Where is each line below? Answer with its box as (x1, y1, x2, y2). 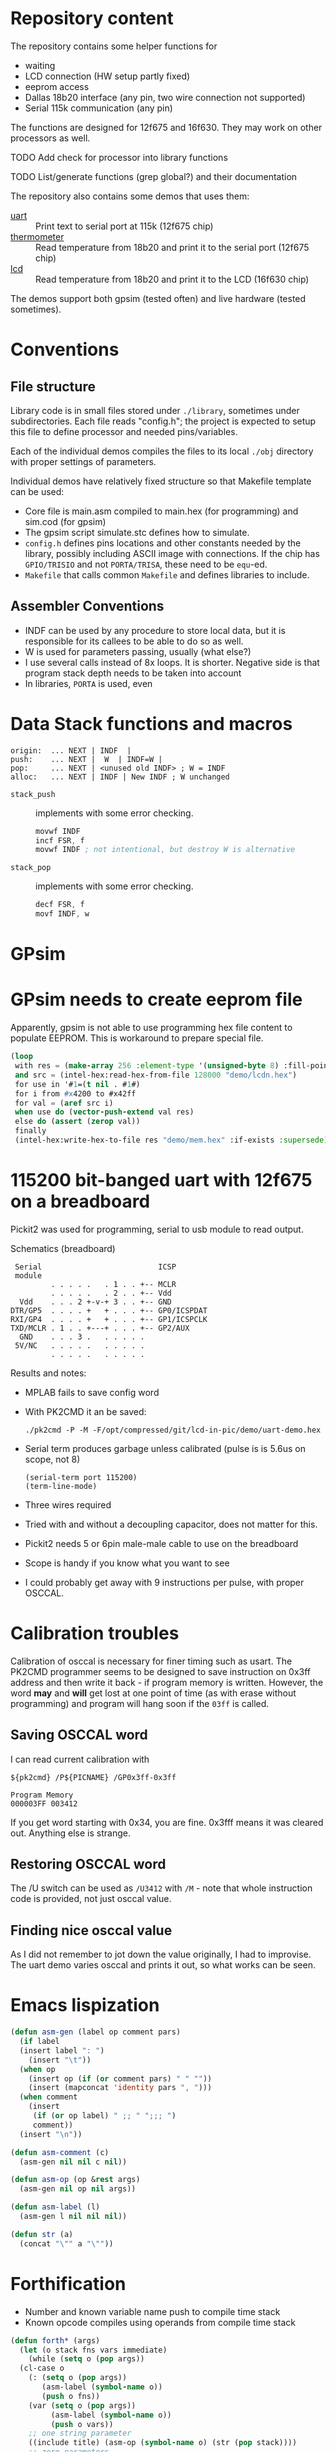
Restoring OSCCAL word (10, 1856, 167, 1873)
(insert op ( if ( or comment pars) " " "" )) (28, 2073, 213, 2084)
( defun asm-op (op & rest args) (10, 2175, 141, 2185)
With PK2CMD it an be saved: (24, 1405, 147, 1417)
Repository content (10, 7, 174, 30)
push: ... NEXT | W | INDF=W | (10, 754, 163, 764)
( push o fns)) (41, 2391, 101, 2401)
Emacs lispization (10, 1994, 160, 2017)
